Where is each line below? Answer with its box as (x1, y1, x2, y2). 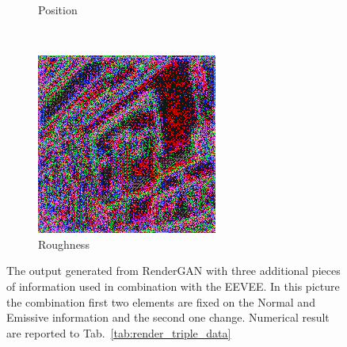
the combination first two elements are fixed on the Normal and (6, 293, 315, 310)
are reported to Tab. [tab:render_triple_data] (6, 324, 231, 341)
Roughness (38, 235, 90, 252)
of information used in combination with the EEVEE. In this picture (6, 277, 340, 294)
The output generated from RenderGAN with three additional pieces (6, 262, 341, 279)
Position (38, 2, 78, 17)
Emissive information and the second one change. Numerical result (6, 309, 330, 326)
